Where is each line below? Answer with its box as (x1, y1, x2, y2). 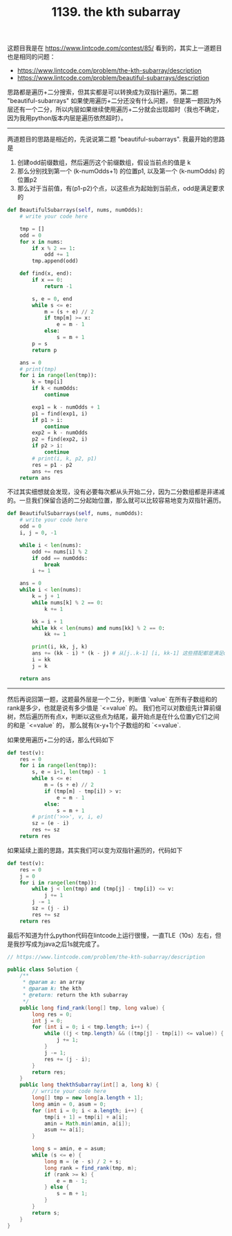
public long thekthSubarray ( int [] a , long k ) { (19, 1081, 159, 1088)
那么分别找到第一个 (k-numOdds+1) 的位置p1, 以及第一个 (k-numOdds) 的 (17, 167, 225, 175)
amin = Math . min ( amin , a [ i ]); (43, 1120, 131, 1127)
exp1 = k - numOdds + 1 (32, 403, 100, 411)
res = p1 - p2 (32, 461, 72, 468)
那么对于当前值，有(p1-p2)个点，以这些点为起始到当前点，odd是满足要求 (17, 184, 224, 193)
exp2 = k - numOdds (32, 429, 88, 436)
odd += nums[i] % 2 (32, 548, 88, 555)
